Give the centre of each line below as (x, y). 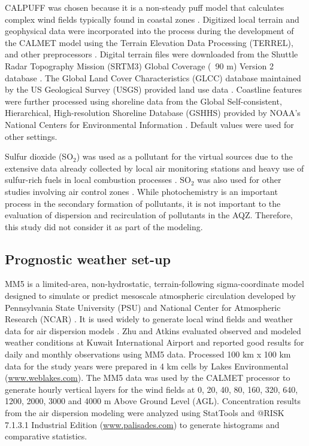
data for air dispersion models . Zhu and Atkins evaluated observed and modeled (153, 330)
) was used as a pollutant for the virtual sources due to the (184, 156)
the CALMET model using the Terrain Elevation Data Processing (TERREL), (149, 42)
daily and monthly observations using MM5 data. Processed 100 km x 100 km (148, 354)
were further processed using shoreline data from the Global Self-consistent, (143, 101)
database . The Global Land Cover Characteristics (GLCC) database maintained (153, 77)
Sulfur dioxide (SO (39, 156)
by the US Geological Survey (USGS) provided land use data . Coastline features (154, 89)
